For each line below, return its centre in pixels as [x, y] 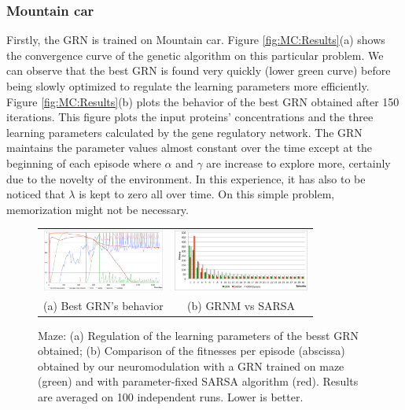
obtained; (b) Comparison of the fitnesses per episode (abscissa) [191, 351]
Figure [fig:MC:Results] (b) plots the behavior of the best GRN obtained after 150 [203, 101]
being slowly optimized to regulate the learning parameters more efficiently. [188, 86]
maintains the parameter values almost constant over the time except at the [190, 148]
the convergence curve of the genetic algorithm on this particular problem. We [195, 55]
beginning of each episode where [84, 163]
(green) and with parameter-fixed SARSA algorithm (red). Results [198, 381]
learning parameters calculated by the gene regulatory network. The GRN [184, 132]
